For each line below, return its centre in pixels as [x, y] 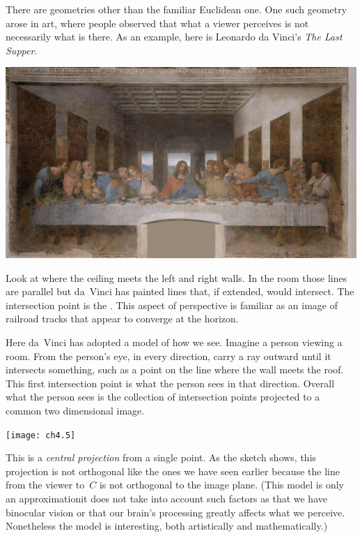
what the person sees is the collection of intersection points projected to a [163, 397]
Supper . [22, 50]
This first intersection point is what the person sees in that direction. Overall [170, 383]
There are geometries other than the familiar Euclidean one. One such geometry [176, 9]
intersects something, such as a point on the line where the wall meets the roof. [175, 369]
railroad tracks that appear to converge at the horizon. [122, 319]
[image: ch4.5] [41, 435]
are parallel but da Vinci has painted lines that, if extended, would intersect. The [180, 291]
